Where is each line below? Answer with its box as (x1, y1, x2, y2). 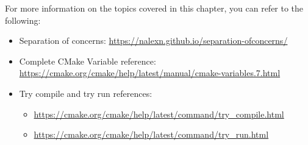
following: (5, 13, 41, 26)
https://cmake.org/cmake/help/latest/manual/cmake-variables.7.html (19, 66, 281, 79)
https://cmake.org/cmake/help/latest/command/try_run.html (34, 128, 269, 141)
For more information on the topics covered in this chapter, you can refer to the (5, 2, 304, 14)
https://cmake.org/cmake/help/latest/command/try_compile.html (34, 107, 284, 120)
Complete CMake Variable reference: (19, 54, 156, 67)
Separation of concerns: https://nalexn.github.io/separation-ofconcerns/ (19, 34, 288, 47)
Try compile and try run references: (19, 87, 152, 99)
